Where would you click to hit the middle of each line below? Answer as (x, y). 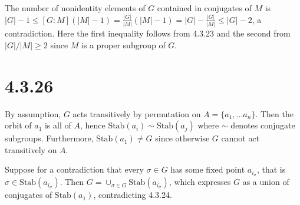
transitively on (31, 149)
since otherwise (182, 138)
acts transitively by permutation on (137, 113)
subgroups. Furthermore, (49, 138)
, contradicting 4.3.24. (133, 195)
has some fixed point (208, 169)
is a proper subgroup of (123, 44)
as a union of (266, 182)
